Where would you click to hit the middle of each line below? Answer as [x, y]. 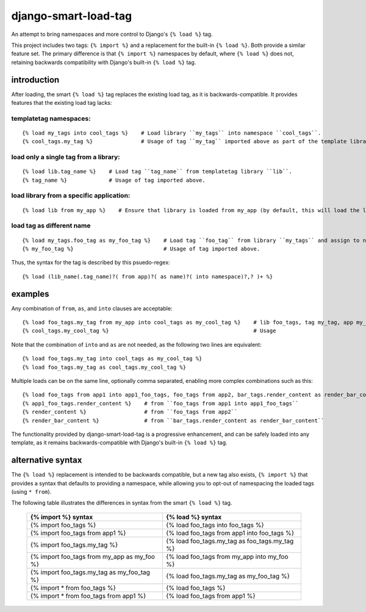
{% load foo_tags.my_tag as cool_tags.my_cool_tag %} [104, 367]
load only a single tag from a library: [66, 157]
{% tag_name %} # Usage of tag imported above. [114, 180]
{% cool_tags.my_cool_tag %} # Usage [149, 331]
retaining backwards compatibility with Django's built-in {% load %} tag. [104, 62]
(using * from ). [31, 492]
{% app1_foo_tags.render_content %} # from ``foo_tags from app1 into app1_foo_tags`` [160, 403]
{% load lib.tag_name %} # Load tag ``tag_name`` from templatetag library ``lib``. [157, 172]
